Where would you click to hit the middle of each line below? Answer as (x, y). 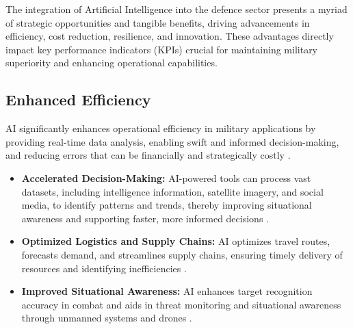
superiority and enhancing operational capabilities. (112, 63)
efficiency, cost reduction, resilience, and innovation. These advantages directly (170, 36)
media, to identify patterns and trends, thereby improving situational (167, 205)
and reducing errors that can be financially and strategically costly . (148, 155)
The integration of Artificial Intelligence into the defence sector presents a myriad (176, 9)
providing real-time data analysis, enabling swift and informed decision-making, (172, 141)
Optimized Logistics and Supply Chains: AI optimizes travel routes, (176, 241)
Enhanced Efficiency (78, 100)
